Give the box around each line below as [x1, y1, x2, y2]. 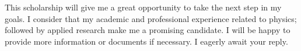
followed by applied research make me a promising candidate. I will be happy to [5, 24, 290, 36]
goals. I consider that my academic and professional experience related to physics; [5, 12, 297, 24]
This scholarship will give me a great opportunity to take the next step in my [5, 1, 282, 13]
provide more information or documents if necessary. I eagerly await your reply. [5, 35, 288, 47]
